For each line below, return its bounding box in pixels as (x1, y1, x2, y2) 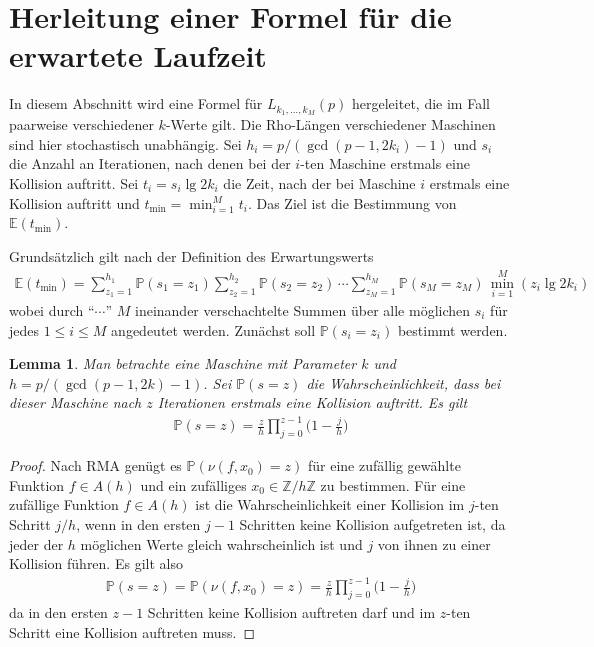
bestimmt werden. (397, 319, 508, 340)
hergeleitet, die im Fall (352, 93, 490, 114)
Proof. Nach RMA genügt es (9, 455, 182, 476)
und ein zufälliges (140, 474, 247, 495)
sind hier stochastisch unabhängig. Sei (9, 133, 242, 154)
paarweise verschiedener (9, 114, 154, 135)
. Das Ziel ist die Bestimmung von (247, 192, 457, 213)
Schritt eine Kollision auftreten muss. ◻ (9, 621, 256, 642)
